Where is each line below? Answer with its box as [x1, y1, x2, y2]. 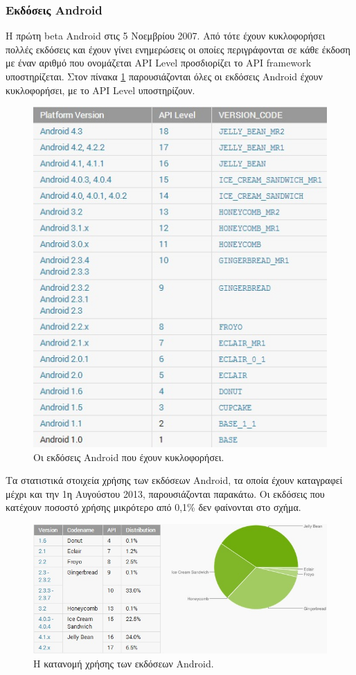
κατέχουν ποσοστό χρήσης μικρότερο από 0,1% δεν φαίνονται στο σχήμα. [6, 500, 301, 514]
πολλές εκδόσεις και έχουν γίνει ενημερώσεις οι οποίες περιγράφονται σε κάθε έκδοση [6, 42, 350, 56]
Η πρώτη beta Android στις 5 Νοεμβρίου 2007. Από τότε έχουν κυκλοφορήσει [6, 28, 326, 43]
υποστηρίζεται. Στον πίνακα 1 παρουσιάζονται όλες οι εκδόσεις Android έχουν [6, 69, 323, 83]
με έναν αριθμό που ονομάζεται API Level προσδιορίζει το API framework [6, 55, 312, 70]
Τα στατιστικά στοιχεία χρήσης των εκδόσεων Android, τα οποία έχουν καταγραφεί [6, 473, 343, 487]
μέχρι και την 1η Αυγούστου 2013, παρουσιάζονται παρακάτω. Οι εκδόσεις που [6, 486, 325, 501]
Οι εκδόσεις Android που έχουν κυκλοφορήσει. [33, 449, 224, 464]
